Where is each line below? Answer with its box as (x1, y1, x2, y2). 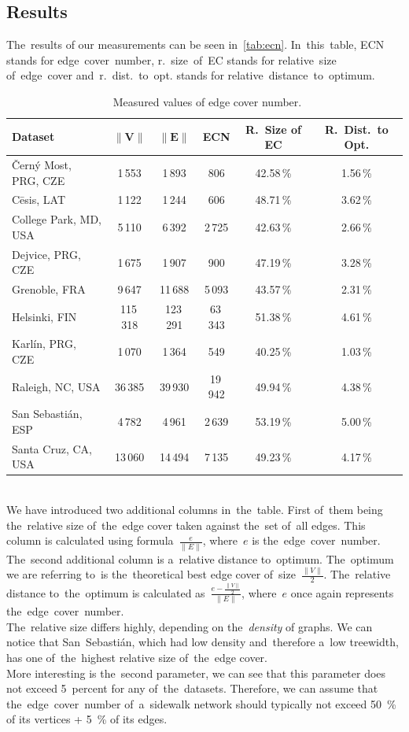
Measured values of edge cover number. (112, 93, 302, 109)
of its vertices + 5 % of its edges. (6, 711, 168, 727)
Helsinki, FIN (12, 308, 77, 324)
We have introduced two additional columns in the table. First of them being (6, 501, 383, 518)
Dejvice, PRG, (12, 246, 81, 262)
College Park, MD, (12, 211, 101, 227)
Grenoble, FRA (12, 281, 86, 298)
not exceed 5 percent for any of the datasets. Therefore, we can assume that (6, 680, 378, 697)
